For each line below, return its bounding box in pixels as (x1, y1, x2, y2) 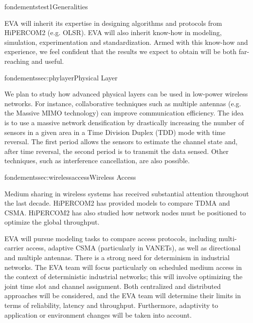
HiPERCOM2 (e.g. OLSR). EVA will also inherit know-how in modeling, (4, 27, 222, 38)
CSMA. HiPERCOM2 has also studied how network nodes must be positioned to (4, 207, 246, 217)
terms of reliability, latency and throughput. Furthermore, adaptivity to (4, 300, 218, 310)
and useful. (31, 56, 64, 66)
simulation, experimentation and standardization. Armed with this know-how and (4, 37, 248, 47)
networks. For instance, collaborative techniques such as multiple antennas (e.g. (4, 98, 241, 108)
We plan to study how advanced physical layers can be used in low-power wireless (4, 89, 248, 99)
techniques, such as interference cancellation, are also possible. (4, 155, 190, 166)
